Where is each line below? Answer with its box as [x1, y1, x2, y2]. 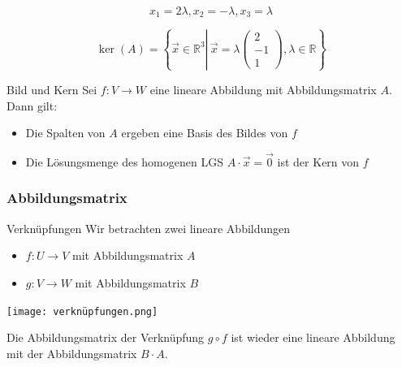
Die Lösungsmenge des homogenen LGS [25, 153, 223, 170]
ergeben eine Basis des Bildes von [121, 124, 288, 141]
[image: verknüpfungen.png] [6, 305, 158, 317]
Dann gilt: [6, 97, 58, 114]
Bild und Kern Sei [6, 80, 97, 97]
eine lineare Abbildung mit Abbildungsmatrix [149, 80, 377, 97]
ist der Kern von [277, 153, 360, 170]
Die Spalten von [25, 124, 106, 141]
